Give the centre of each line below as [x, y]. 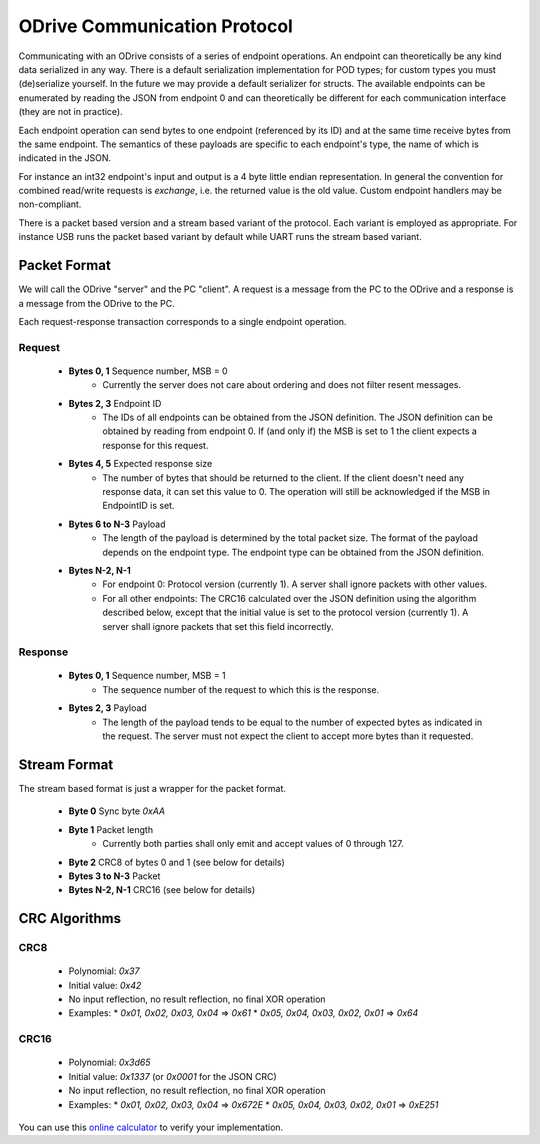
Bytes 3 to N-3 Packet [114, 876]
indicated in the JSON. [65, 158]
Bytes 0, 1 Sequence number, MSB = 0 [148, 371]
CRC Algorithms [70, 918]
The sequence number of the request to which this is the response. [241, 689]
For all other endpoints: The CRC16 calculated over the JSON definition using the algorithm [289, 598]
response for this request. [155, 445]
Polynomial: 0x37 [104, 971]
